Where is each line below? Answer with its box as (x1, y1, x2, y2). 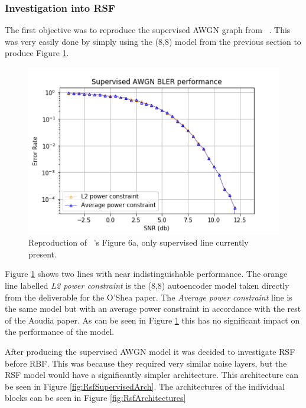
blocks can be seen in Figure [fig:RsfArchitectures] (5, 391, 186, 404)
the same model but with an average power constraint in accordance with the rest (5, 302, 301, 315)
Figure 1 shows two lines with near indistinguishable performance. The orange (5, 267, 288, 280)
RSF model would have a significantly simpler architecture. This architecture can (5, 368, 299, 381)
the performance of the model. (5, 325, 115, 338)
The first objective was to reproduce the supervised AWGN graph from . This (5, 24, 291, 36)
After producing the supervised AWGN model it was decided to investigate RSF (5, 345, 295, 357)
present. (28, 247, 57, 260)
